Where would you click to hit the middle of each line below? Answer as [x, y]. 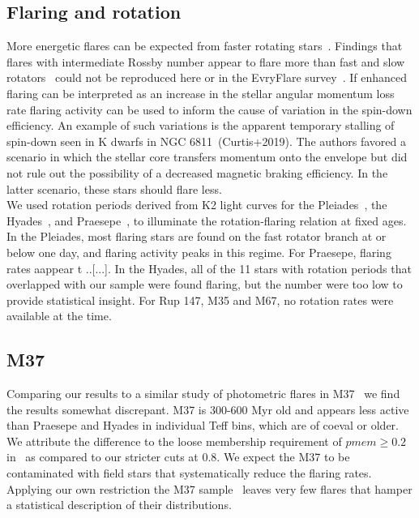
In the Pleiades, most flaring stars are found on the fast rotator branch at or [197, 236]
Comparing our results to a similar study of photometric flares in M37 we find [203, 394]
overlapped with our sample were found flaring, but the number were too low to [205, 284]
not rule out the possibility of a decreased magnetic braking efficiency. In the [197, 172]
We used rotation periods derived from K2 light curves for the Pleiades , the [197, 205]
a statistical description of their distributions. [119, 505]
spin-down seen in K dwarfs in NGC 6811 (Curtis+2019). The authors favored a [206, 141]
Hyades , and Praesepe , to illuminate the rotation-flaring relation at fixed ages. [207, 220]
